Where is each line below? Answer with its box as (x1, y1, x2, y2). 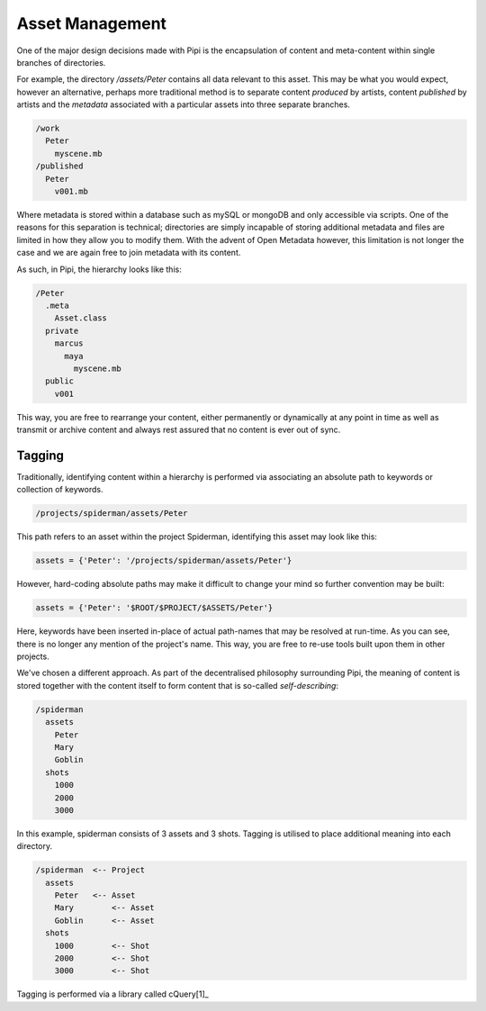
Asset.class (54, 313, 108, 323)
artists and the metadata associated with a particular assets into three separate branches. (16, 99, 351, 110)
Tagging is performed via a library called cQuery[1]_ (16, 988, 209, 999)
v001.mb (54, 186, 89, 197)
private (45, 325, 79, 336)
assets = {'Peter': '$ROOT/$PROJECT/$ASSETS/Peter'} (35, 603, 274, 613)
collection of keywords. (16, 484, 103, 495)
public (45, 376, 75, 386)
